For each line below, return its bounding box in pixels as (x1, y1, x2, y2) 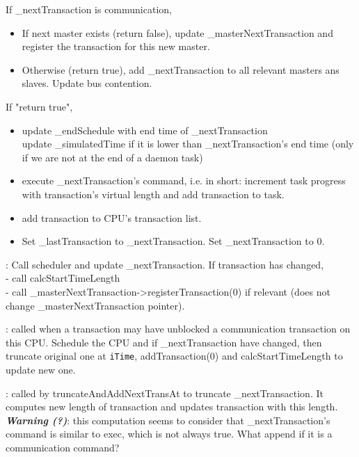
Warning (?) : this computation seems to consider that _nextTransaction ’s (6, 412, 330, 427)
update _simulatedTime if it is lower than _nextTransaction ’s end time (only (22, 136, 354, 151)
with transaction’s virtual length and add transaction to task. (22, 186, 285, 201)
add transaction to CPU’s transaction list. (22, 210, 202, 225)
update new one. (6, 362, 76, 376)
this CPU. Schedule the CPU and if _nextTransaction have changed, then (6, 335, 322, 349)
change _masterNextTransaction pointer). (6, 298, 185, 312)
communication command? (6, 440, 120, 454)
